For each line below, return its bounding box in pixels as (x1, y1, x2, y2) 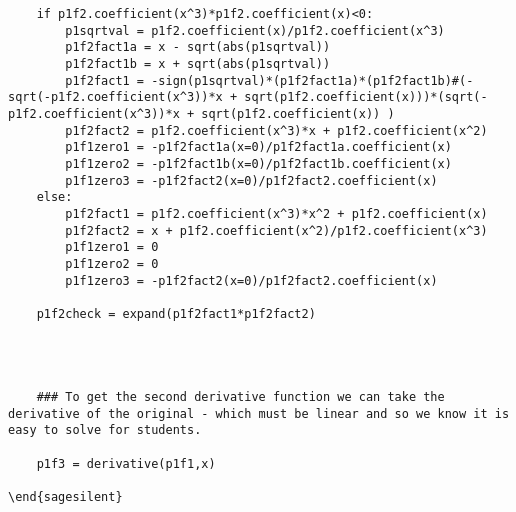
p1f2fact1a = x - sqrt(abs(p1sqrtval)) (65, 40, 331, 55)
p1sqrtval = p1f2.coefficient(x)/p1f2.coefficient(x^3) (65, 23, 445, 38)
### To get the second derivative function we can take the (36, 390, 445, 405)
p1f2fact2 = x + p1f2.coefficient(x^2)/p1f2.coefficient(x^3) (65, 223, 488, 238)
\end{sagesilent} (8, 490, 123, 505)
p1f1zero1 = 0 (65, 240, 159, 255)
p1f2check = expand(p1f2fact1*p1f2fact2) (36, 306, 316, 321)
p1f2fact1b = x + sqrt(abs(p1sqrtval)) (65, 56, 331, 71)
